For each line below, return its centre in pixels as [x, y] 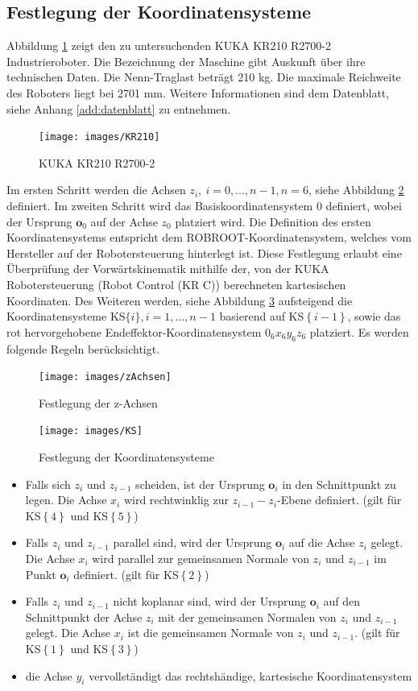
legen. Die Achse [66, 500]
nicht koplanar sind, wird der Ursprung [210, 601]
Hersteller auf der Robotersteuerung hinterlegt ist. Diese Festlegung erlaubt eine [204, 252]
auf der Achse [124, 221]
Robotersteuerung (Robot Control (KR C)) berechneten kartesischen [176, 284]
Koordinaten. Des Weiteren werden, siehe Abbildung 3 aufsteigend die [180, 300]
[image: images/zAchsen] [105, 377]
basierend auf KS [262, 316]
